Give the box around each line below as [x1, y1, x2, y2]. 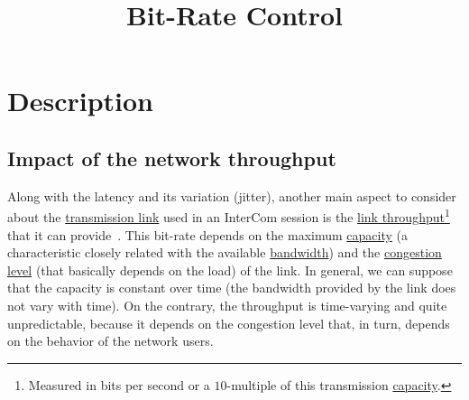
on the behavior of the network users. [7, 331, 214, 350]
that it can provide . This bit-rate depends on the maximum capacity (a [7, 225, 408, 244]
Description [7, 82, 154, 119]
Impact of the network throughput [7, 144, 336, 172]
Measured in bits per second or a [28, 375, 210, 394]
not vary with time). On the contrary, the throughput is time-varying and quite [7, 295, 447, 314]
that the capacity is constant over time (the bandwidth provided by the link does [7, 278, 456, 297]
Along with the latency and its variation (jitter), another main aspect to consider [7, 186, 456, 205]
